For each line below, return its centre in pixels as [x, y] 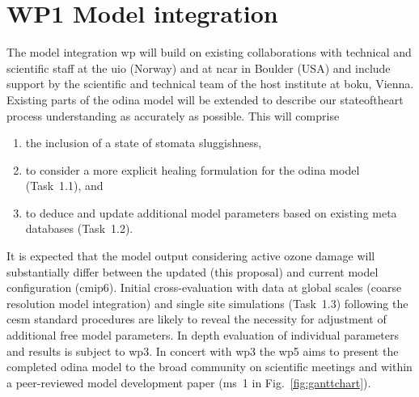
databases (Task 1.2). [79, 228]
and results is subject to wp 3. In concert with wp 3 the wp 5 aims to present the [203, 351]
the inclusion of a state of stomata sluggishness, [144, 143]
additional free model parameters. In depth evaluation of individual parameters [203, 335]
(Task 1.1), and [64, 186]
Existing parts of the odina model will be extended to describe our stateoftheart [205, 99]
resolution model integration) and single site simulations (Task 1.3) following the [207, 303]
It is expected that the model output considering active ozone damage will [191, 256]
